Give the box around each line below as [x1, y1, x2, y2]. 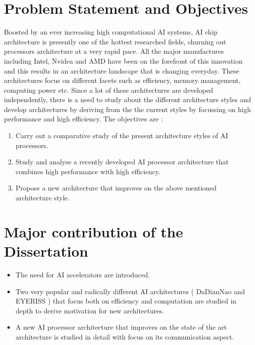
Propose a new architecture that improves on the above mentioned [15, 183, 217, 193]
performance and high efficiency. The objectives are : [4, 114, 163, 124]
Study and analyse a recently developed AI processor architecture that [15, 156, 229, 167]
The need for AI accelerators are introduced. [15, 269, 150, 279]
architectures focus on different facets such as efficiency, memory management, [4, 75, 241, 85]
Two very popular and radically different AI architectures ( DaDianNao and [15, 286, 245, 296]
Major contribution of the [4, 221, 183, 241]
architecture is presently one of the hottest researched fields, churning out [4, 36, 226, 46]
